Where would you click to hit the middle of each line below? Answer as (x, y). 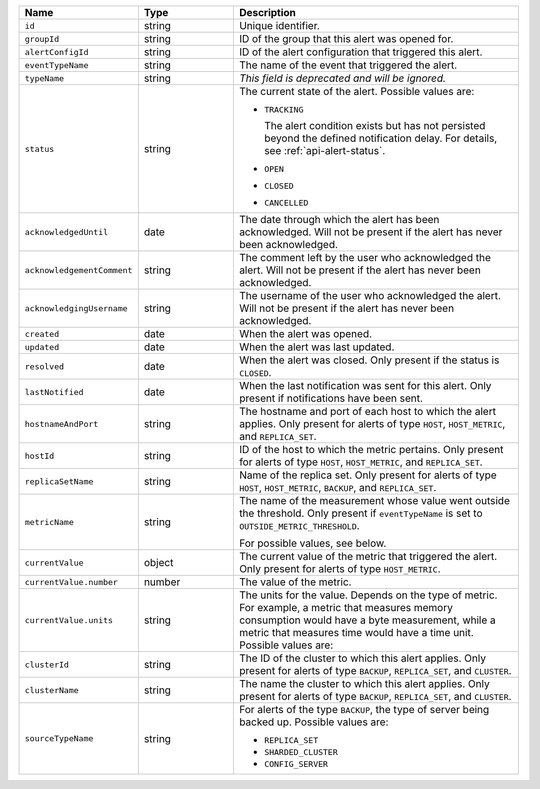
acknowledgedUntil (66, 231)
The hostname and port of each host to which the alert (367, 411)
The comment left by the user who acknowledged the (365, 257)
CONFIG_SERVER (296, 764)
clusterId (47, 664)
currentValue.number (71, 581)
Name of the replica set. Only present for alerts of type (367, 475)
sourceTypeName (59, 738)
